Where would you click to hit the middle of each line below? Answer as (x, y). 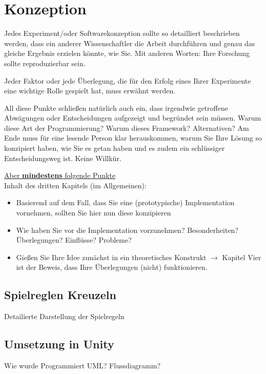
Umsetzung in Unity (59, 344)
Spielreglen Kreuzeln (60, 295)
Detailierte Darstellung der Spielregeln (64, 316)
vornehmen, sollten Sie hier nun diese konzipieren (94, 213)
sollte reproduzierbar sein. (45, 63)
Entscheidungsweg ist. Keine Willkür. (63, 158)
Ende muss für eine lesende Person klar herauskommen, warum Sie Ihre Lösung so (133, 138)
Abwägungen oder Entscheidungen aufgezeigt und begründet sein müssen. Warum (133, 118)
